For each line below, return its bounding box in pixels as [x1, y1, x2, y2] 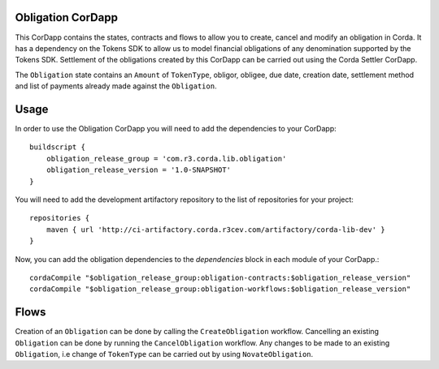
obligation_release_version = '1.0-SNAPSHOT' [46, 165, 232, 174]
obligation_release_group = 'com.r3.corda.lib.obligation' [46, 154, 287, 163]
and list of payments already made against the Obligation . [15, 81, 217, 91]
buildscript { [29, 143, 85, 152]
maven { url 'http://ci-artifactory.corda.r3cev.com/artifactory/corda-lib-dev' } [46, 225, 385, 234]
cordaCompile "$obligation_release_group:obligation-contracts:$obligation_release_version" [29, 272, 411, 282]
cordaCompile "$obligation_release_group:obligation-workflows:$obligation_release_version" [29, 285, 411, 294]
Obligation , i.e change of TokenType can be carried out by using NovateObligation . [15, 349, 314, 358]
